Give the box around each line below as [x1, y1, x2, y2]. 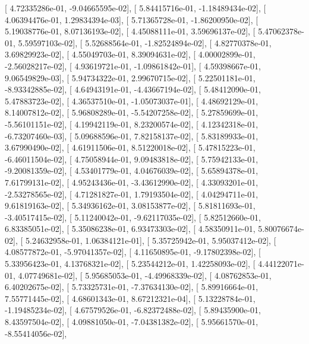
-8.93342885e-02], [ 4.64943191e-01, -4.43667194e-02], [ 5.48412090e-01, [5, 83, 261, 95]
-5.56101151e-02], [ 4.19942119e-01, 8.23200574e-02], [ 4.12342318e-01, [5, 117, 258, 130]
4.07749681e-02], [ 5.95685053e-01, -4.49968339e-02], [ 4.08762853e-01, [18, 269, 272, 281]
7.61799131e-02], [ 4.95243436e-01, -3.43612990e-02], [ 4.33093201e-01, [5, 176, 258, 188]
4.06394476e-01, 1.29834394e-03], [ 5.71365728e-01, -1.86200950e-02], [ [5, 13, 258, 26]
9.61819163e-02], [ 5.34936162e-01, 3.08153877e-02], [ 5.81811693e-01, [5, 199, 256, 212]
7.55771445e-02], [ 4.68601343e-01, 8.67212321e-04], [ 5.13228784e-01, [5, 292, 256, 304]
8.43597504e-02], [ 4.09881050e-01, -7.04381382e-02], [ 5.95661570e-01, [5, 316, 258, 328]
